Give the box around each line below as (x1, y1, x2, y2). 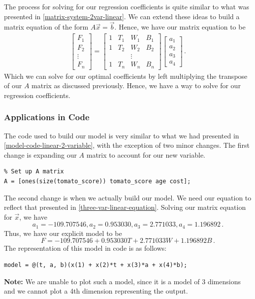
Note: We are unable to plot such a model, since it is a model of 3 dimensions (4, 276, 241, 286)
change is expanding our (4, 149, 77, 160)
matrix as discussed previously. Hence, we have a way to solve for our (32, 80, 241, 91)
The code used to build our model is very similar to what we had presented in (4, 130, 239, 140)
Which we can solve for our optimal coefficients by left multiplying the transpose (4, 70, 248, 81)
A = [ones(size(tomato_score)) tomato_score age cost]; (4, 177, 191, 185)
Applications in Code (4, 111, 90, 123)
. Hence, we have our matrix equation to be (114, 22, 246, 32)
